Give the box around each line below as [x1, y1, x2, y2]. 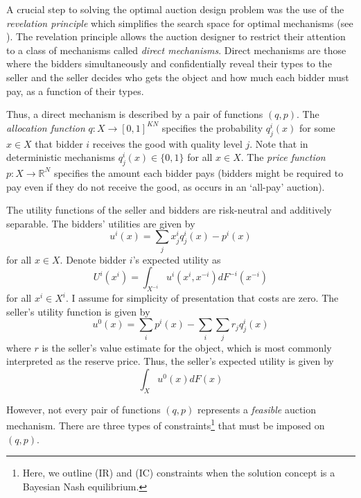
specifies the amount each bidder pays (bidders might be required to [53, 165, 344, 180]
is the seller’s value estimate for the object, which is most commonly [42, 340, 332, 354]
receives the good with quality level [92, 136, 243, 151]
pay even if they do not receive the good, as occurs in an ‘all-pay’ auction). [6, 179, 325, 194]
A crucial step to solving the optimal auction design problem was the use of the [6, 2, 344, 16]
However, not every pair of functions [6, 402, 161, 416]
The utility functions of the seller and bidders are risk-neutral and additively [6, 203, 332, 217]
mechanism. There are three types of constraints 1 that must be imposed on [6, 416, 325, 432]
